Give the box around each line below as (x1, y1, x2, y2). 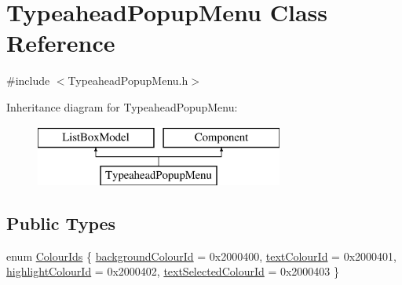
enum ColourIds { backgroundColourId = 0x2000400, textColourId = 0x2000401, (6, 247, 397, 264)
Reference (6, 27, 115, 59)
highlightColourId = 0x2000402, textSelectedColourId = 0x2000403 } (6, 263, 340, 280)
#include (6, 72, 50, 89)
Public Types (6, 211, 116, 236)
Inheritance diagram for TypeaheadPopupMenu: (6, 98, 238, 115)
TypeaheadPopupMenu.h (68, 72, 188, 89)
